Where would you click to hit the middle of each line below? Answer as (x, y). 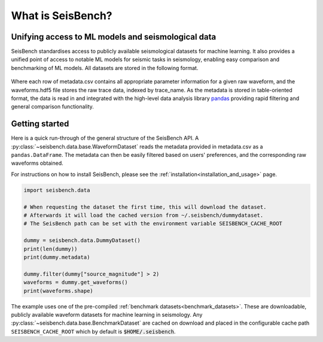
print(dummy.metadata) (57, 257)
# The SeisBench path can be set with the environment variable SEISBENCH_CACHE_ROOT (153, 224)
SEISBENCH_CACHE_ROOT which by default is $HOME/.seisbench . (93, 331)
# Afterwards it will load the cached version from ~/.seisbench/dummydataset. (144, 215)
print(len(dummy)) (51, 249)
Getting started (40, 124)
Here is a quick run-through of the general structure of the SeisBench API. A (105, 138)
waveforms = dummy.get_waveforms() (76, 282)
